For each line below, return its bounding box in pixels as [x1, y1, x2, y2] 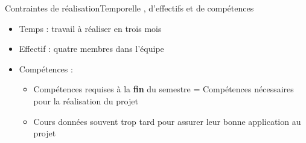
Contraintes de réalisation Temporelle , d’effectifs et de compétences [5, 2, 254, 14]
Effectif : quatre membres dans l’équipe [19, 42, 164, 55]
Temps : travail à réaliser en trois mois [19, 22, 162, 34]
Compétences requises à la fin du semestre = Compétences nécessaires [33, 83, 294, 95]
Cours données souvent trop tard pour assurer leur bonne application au [33, 115, 301, 127]
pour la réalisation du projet [33, 94, 138, 107]
